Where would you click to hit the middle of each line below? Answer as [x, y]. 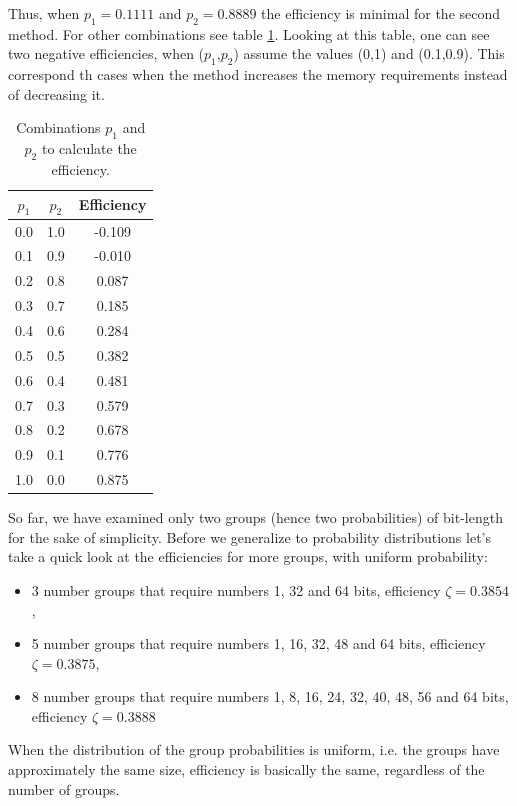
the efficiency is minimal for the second [381, 13]
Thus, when [44, 13]
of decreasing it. [56, 93]
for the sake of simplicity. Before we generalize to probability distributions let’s [249, 536]
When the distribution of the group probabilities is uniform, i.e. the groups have [254, 749]
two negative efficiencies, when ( [106, 53]
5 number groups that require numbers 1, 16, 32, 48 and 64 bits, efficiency [258, 643]
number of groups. [64, 788]
